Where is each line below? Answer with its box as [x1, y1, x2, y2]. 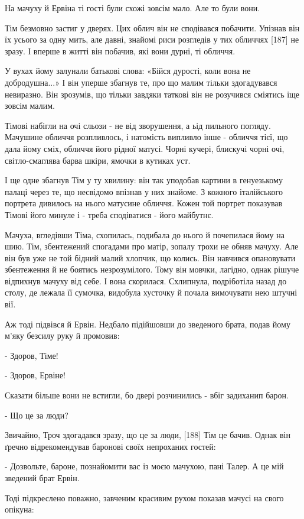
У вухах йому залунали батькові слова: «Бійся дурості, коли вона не [5, 64, 251, 77]
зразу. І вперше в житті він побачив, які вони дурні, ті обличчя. [5, 44, 236, 57]
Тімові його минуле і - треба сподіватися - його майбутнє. [5, 208, 214, 220]
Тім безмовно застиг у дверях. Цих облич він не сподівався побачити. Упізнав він [5, 21, 300, 34]
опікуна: [5, 503, 34, 515]
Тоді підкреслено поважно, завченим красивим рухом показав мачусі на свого [5, 491, 284, 504]
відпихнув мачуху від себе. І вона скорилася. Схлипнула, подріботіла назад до [5, 274, 287, 287]
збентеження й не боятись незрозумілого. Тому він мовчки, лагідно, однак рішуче [5, 263, 299, 275]
